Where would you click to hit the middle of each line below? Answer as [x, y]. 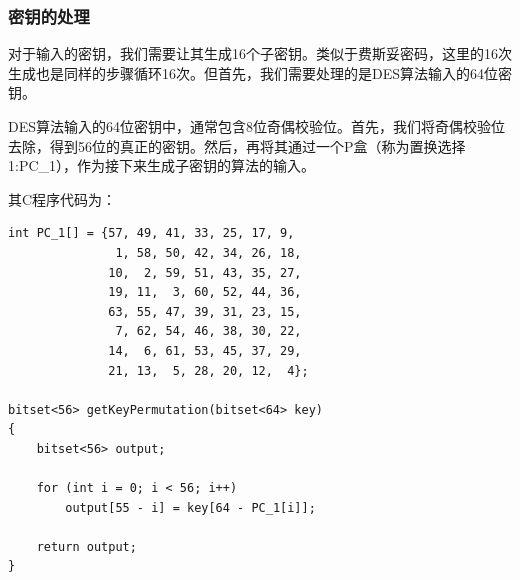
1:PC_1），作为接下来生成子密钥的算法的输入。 [162, 165]
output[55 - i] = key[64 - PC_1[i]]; [190, 507]
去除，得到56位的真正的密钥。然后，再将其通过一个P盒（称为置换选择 [237, 145]
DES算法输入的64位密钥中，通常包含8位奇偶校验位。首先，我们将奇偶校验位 [257, 126]
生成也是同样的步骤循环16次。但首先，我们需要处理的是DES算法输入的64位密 [260, 72]
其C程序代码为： [62, 198]
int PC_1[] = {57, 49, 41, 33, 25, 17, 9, [151, 233]
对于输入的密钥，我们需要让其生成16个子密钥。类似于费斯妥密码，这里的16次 [260, 53]
